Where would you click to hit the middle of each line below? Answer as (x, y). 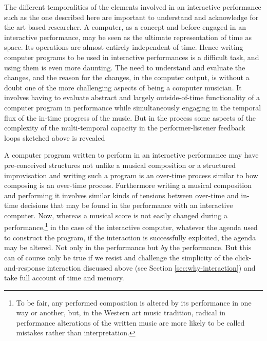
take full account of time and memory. (64, 278)
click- (243, 257)
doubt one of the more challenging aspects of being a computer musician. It (123, 87)
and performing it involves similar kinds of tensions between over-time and (121, 195)
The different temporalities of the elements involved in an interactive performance (133, 7)
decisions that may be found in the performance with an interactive (127, 205)
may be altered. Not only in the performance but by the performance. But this (128, 247)
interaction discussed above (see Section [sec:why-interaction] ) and (151, 267)
